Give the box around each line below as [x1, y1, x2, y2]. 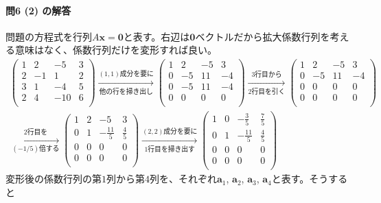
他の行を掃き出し [99, 88, 153, 95]
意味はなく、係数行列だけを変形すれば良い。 [14, 43, 217, 57]
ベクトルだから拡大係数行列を [195, 29, 330, 43]
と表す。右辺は [123, 29, 190, 43]
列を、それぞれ [150, 171, 217, 186]
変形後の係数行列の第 [5, 171, 102, 186]
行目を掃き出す [148, 146, 195, 154]
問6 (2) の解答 [5, 3, 71, 17]
